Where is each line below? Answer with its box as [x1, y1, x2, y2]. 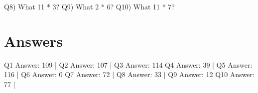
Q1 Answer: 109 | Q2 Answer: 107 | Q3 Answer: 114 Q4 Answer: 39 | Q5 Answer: [4, 59, 253, 70]
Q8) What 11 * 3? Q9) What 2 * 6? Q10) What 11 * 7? [4, 1, 175, 11]
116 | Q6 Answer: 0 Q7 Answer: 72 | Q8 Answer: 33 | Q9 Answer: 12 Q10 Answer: [4, 69, 255, 80]
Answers [4, 30, 63, 51]
